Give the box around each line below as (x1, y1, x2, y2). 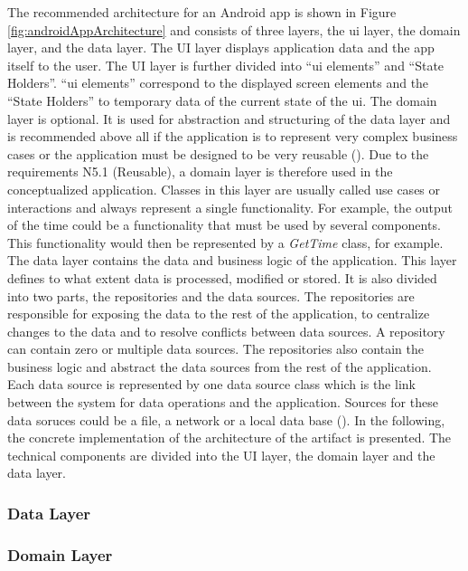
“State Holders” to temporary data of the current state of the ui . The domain (7, 90, 437, 109)
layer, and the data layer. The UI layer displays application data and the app (7, 38, 435, 57)
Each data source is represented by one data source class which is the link (7, 375, 416, 394)
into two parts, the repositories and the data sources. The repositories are (7, 286, 415, 305)
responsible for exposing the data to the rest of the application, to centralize (7, 304, 430, 323)
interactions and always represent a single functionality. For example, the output (7, 197, 454, 216)
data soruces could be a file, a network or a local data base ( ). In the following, (7, 410, 445, 429)
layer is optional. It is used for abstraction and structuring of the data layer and (7, 109, 451, 128)
